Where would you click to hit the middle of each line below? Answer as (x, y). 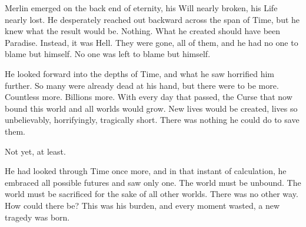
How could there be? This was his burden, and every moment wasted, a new (142, 205)
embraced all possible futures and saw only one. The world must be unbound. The (153, 182)
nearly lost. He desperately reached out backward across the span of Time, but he (152, 19)
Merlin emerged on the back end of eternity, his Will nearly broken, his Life (141, 8)
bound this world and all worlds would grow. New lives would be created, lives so (151, 108)
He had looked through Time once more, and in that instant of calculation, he (146, 171)
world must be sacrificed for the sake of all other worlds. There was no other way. (152, 194)
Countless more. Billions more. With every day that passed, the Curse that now (149, 97)
